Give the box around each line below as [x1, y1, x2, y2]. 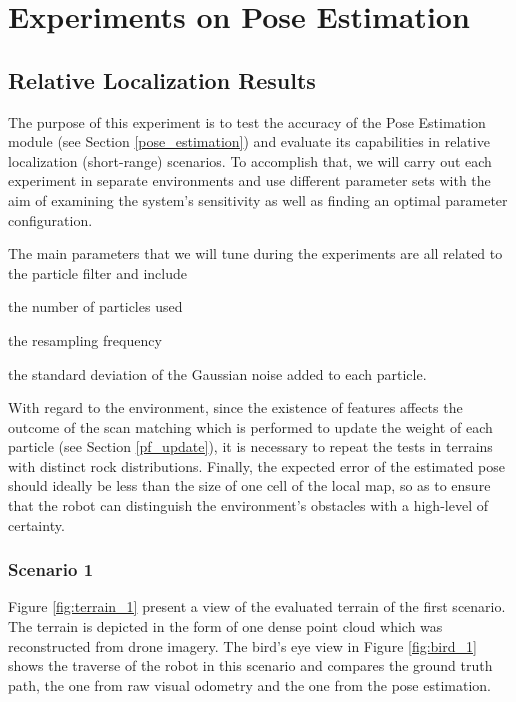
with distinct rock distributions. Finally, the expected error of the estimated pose [8, 455, 506, 476]
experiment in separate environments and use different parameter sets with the [8, 170, 491, 191]
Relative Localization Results [8, 64, 316, 95]
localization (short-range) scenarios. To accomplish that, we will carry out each [8, 150, 492, 171]
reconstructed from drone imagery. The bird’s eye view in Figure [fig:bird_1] [8, 635, 477, 656]
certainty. [8, 514, 65, 535]
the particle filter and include [8, 262, 187, 283]
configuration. [8, 209, 93, 230]
